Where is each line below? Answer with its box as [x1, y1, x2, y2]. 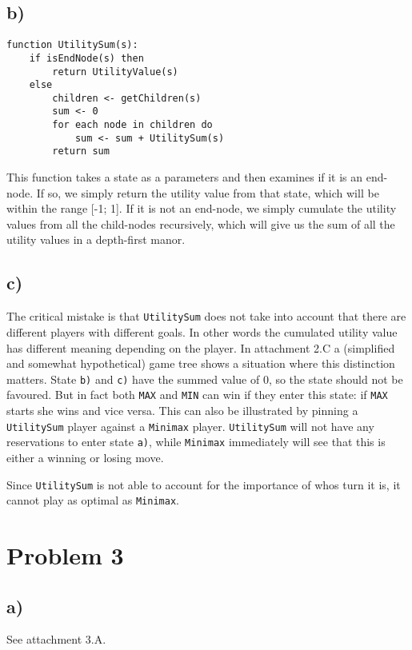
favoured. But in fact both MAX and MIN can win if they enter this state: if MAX [6, 386, 388, 403]
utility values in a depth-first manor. [6, 231, 186, 248]
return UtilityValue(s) [52, 66, 178, 78]
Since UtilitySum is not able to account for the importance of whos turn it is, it [6, 476, 401, 492]
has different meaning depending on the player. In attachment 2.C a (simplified [6, 339, 395, 356]
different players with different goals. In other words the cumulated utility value [6, 323, 398, 340]
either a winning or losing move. [6, 449, 164, 465]
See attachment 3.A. [6, 631, 106, 648]
